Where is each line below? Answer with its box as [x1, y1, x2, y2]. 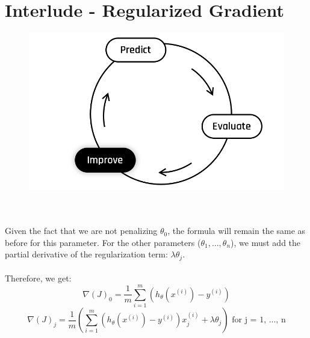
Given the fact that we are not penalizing [5, 224, 158, 237]
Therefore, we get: [5, 272, 72, 284]
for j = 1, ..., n [232, 316, 286, 325]
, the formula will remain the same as [167, 224, 306, 237]
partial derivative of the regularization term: [5, 248, 168, 260]
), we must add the [231, 236, 301, 248]
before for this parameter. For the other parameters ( [5, 236, 201, 248]
